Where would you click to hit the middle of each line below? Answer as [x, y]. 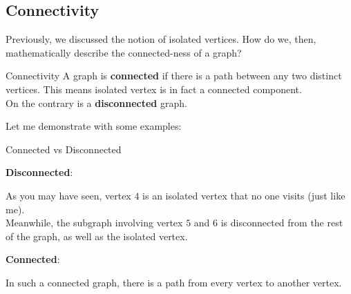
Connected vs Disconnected [64, 149]
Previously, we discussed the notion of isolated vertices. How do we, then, [161, 39]
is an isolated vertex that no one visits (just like [244, 195]
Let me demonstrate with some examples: [94, 126]
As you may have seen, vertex [68, 195]
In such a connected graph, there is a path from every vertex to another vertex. [174, 282]
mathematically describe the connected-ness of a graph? [124, 52]
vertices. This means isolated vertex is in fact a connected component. [154, 89]
